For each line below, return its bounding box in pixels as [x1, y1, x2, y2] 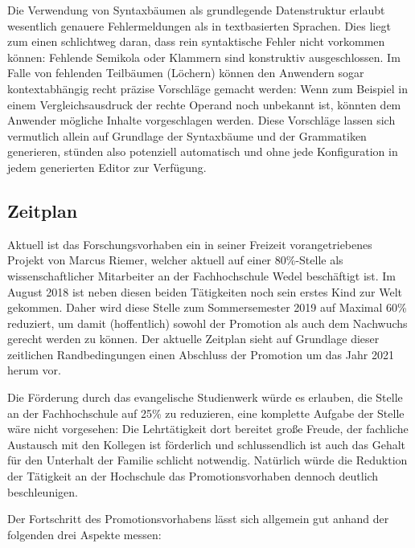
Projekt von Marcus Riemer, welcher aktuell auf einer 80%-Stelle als [7, 252, 343, 268]
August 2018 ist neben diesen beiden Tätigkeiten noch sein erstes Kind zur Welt [7, 283, 403, 300]
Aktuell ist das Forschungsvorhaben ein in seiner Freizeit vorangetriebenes [7, 235, 372, 252]
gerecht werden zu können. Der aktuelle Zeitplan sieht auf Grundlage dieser [7, 330, 380, 347]
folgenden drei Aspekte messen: [7, 526, 162, 542]
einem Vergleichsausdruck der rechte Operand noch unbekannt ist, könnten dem [7, 96, 401, 112]
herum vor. [7, 362, 61, 378]
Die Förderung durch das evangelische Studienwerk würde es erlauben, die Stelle [7, 389, 403, 406]
